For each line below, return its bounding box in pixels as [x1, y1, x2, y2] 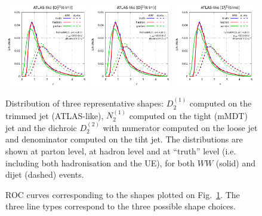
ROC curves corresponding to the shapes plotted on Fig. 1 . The [5, 188, 240, 200]
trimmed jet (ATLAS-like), [5, 109, 104, 121]
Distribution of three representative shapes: [5, 97, 164, 109]
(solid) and [215, 156, 255, 169]
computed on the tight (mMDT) [129, 109, 248, 121]
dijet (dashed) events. [5, 168, 84, 181]
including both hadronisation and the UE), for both [5, 156, 195, 169]
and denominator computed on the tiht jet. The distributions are [5, 133, 243, 145]
